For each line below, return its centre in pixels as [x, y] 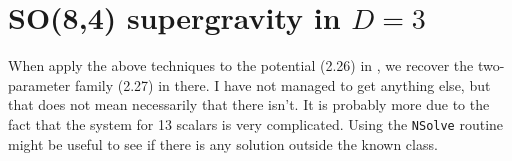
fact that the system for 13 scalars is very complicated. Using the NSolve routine [256, 123]
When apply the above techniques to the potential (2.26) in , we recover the [241, 65]
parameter [39, 84]
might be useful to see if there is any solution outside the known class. [223, 143]
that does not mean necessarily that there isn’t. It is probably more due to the [249, 104]
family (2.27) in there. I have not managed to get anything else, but [282, 84]
